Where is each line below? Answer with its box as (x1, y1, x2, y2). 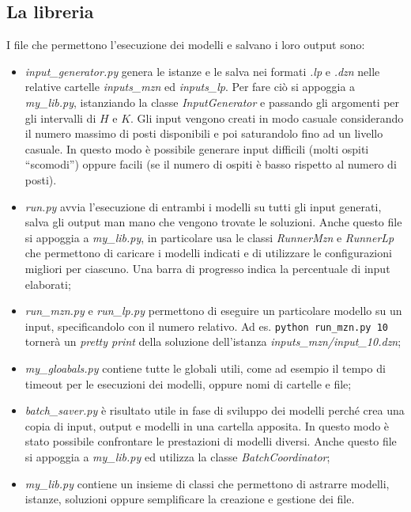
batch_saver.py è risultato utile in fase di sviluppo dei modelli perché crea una (25, 402, 405, 419)
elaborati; (25, 275, 71, 292)
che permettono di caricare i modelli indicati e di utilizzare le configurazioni (25, 245, 392, 261)
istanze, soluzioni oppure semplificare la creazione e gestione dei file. (25, 491, 355, 507)
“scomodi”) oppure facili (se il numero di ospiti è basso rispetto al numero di (25, 156, 397, 173)
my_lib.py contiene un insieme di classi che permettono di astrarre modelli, (25, 475, 390, 491)
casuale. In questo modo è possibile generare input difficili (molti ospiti (25, 140, 369, 157)
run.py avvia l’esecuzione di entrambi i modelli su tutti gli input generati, (25, 198, 382, 214)
